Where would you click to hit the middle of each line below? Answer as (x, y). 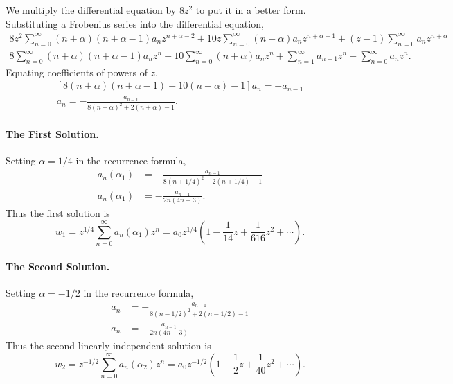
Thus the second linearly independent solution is (108, 346)
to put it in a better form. (251, 10)
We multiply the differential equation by (91, 10)
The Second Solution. (58, 266)
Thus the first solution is (58, 213)
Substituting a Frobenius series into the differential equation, (135, 23)
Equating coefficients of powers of (77, 72)
